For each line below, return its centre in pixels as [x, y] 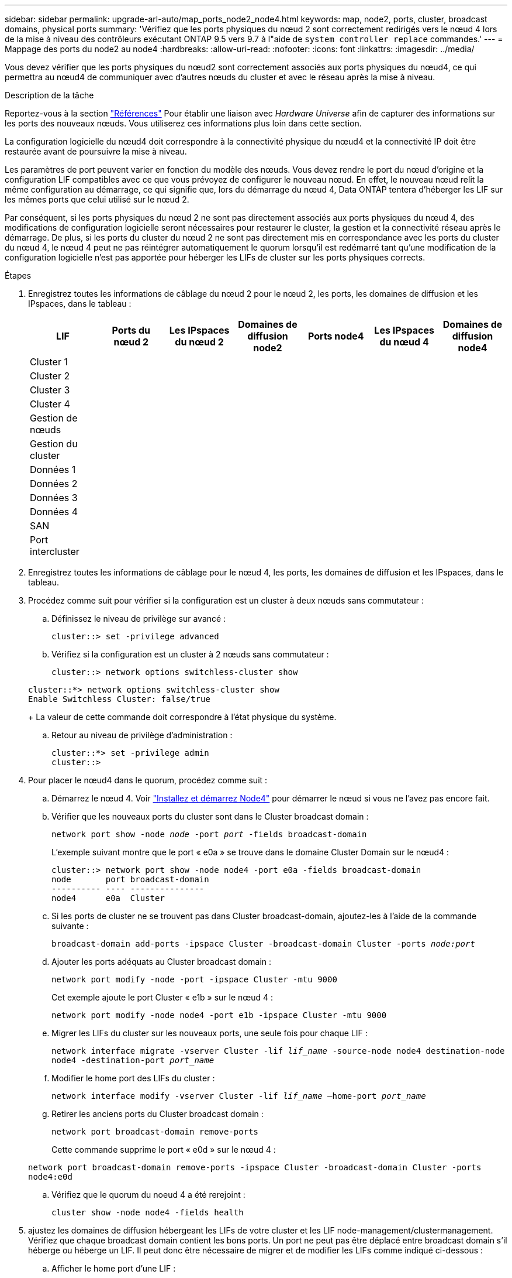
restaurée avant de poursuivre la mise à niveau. [96, 151]
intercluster [55, 551]
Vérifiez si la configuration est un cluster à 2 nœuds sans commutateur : [190, 654]
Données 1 [53, 470]
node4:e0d [50, 1177]
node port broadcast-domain [130, 879]
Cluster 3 [50, 390]
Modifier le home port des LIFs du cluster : [133, 1078]
